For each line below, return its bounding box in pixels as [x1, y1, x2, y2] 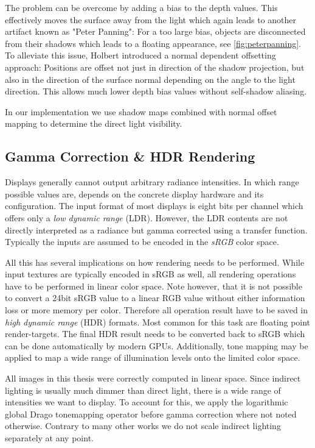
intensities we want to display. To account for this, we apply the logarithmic [5, 396, 288, 408]
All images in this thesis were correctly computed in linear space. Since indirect [5, 372, 301, 385]
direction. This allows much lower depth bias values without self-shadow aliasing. [5, 85, 307, 98]
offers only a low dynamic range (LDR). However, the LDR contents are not [5, 211, 288, 224]
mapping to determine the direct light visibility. [5, 117, 182, 130]
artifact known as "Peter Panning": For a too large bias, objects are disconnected [5, 25, 306, 38]
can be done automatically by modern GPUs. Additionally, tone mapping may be [5, 339, 308, 352]
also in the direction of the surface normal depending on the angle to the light [5, 73, 296, 85]
